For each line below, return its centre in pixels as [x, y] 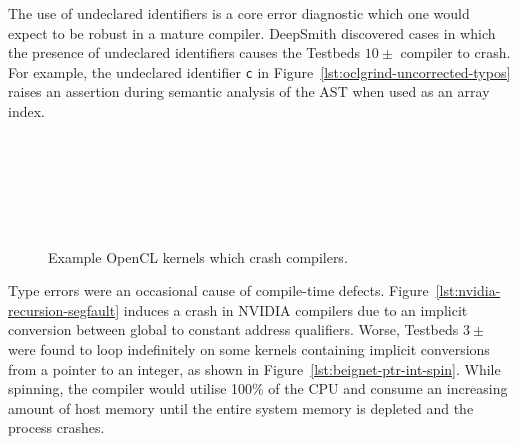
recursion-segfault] [64, 309]
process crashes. [56, 427]
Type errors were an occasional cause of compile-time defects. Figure [218, 290]
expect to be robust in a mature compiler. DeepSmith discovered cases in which [252, 32]
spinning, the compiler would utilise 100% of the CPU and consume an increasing [258, 388]
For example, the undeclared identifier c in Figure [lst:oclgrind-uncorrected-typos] [259, 71]
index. [26, 111]
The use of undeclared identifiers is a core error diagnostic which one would [239, 13]
